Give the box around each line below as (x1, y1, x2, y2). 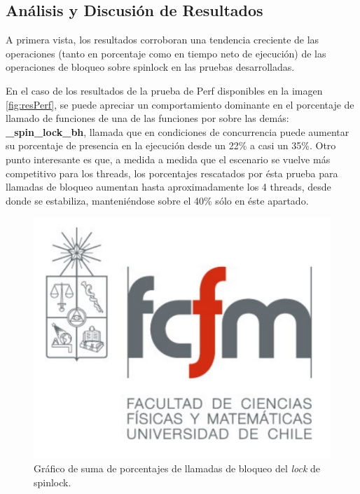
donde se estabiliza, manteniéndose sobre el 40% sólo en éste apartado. (6, 193, 309, 207)
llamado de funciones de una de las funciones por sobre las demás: (6, 111, 289, 125)
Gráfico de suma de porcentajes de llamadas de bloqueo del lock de (34, 460, 321, 475)
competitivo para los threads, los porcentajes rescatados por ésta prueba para (6, 165, 338, 180)
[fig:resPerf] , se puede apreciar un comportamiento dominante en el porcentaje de (6, 97, 354, 111)
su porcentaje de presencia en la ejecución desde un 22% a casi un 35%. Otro (6, 138, 336, 153)
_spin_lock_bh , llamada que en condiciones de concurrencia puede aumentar (6, 124, 349, 139)
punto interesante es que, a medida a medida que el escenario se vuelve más (6, 151, 331, 166)
